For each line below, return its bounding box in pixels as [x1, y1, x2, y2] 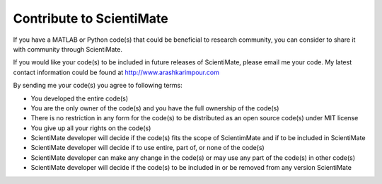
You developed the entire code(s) [30, 94, 129, 103]
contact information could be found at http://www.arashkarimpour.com [13, 68, 219, 76]
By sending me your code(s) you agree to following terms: [13, 81, 183, 90]
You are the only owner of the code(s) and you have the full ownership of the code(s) [30, 103, 279, 113]
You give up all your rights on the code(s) [30, 124, 151, 132]
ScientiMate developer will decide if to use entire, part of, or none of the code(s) [30, 144, 265, 152]
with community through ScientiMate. [13, 45, 123, 53]
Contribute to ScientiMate [13, 11, 169, 26]
